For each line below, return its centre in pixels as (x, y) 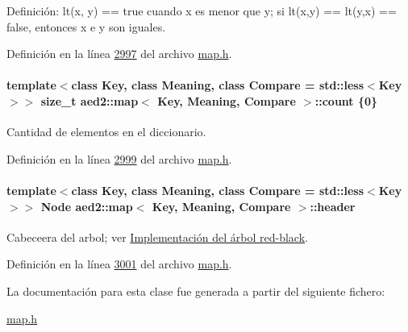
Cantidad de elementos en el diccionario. (106, 132)
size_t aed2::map (90, 100)
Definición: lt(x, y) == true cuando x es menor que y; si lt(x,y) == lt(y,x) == (202, 10)
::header (333, 206)
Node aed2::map (87, 206)
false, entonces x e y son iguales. (86, 26)
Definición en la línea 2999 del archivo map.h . (119, 158)
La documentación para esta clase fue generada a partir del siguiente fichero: (196, 290)
